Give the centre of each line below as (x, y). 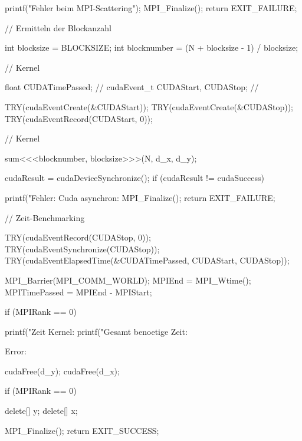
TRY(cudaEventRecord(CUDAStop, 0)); (78, 237)
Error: (16, 351)
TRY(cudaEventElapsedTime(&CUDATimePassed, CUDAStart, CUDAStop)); (147, 260)
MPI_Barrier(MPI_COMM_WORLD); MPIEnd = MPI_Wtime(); (128, 280)
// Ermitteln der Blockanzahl (58, 27)
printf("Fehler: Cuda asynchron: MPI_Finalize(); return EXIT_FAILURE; (140, 197)
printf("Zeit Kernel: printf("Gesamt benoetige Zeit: (96, 331)
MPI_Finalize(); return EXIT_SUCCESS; (82, 430)
